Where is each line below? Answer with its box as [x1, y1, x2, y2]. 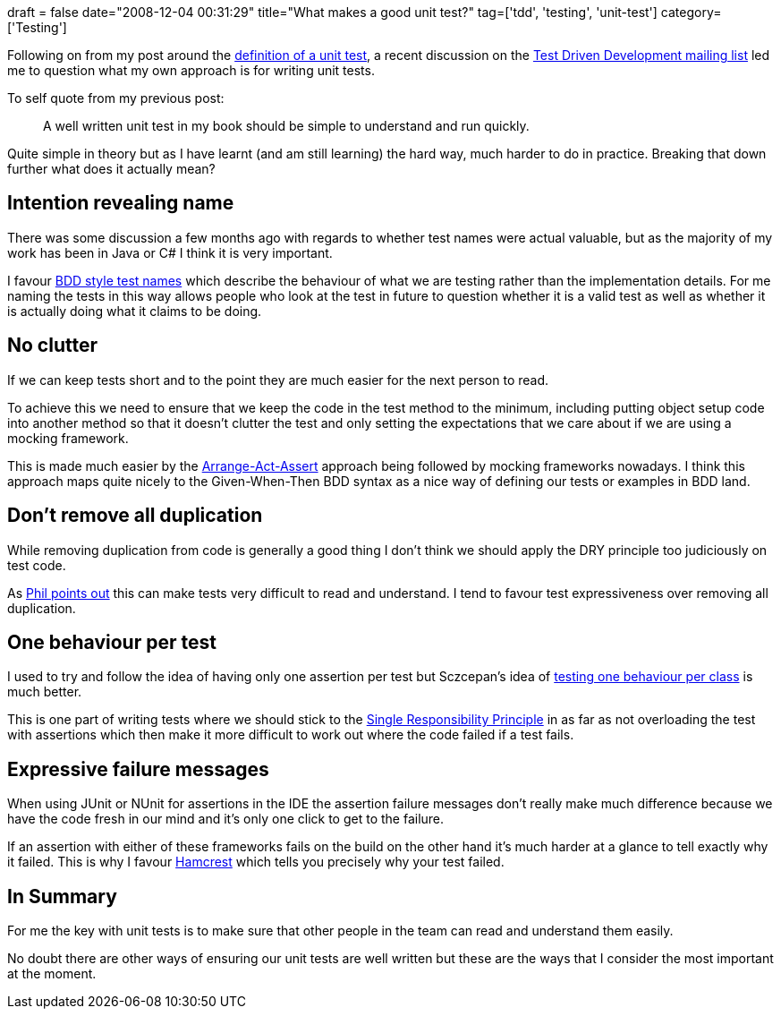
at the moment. [7, 966, 97, 982]
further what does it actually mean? [7, 161, 216, 176]
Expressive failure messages [7, 757, 269, 781]
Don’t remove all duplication [7, 504, 263, 527]
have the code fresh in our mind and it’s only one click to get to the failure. [7, 811, 445, 827]
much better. [7, 684, 82, 700]
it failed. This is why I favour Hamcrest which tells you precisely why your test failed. [7, 854, 505, 870]
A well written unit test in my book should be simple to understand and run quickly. [43, 118, 530, 133]
